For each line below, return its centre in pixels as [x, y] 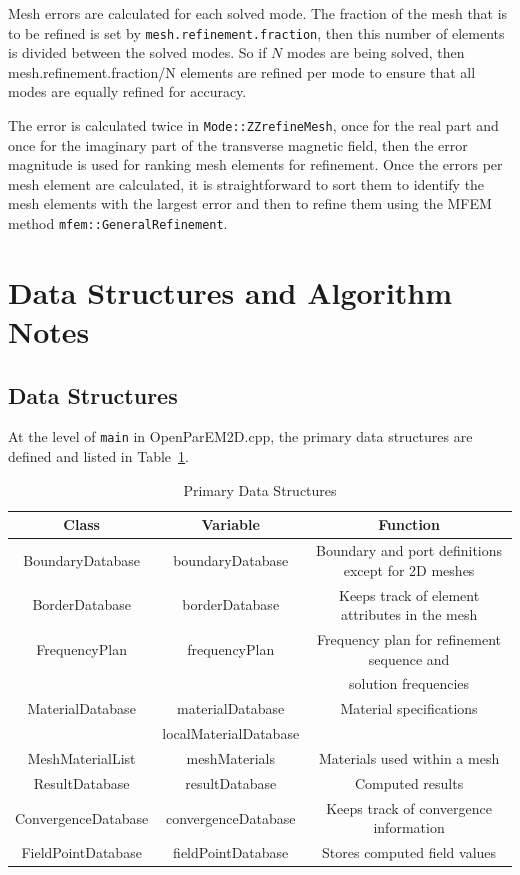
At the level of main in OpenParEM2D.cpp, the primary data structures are [240, 436]
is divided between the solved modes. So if [137, 52]
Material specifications [409, 708]
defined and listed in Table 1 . [98, 456]
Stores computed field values [409, 852]
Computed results [409, 782]
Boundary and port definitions [409, 550]
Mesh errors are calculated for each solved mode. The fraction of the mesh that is [258, 13]
